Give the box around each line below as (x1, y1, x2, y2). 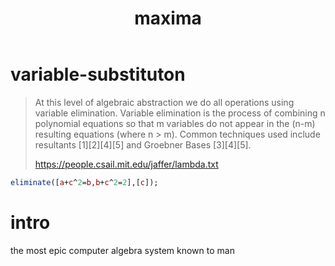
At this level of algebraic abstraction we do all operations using (34, 96, 295, 108)
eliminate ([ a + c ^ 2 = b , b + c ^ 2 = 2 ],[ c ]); (10, 177, 159, 187)
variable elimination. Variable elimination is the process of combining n (34, 107, 326, 119)
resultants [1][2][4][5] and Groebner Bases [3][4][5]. (34, 138, 252, 151)
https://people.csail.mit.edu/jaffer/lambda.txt (34, 158, 219, 170)
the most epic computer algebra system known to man (10, 244, 235, 256)
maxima (134, 7, 202, 30)
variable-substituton (10, 63, 186, 86)
